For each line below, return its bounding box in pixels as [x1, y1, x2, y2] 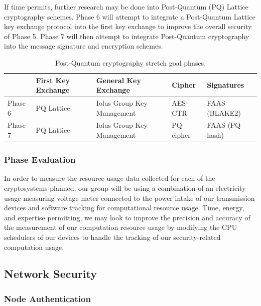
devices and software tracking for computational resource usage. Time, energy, [4, 202, 244, 213]
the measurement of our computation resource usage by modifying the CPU [4, 222, 237, 232]
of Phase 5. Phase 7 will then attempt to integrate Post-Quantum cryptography [4, 31, 249, 41]
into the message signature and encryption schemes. [4, 41, 163, 51]
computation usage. [4, 241, 64, 252]
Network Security [4, 266, 97, 281]
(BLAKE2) [207, 107, 241, 118]
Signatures [207, 80, 244, 90]
